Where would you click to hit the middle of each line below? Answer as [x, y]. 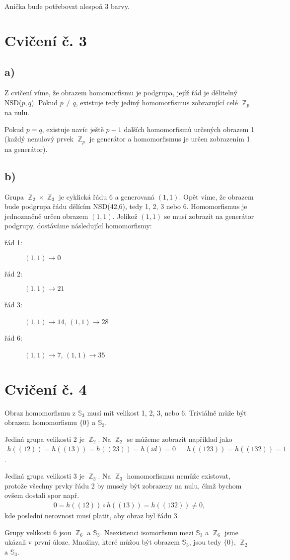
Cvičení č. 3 [46, 40]
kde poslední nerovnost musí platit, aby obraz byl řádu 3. [92, 515]
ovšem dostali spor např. [42, 495]
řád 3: [13, 305]
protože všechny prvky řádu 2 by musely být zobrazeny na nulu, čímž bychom [123, 485]
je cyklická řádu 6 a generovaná [107, 196]
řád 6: [13, 338]
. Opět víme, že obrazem [216, 196]
